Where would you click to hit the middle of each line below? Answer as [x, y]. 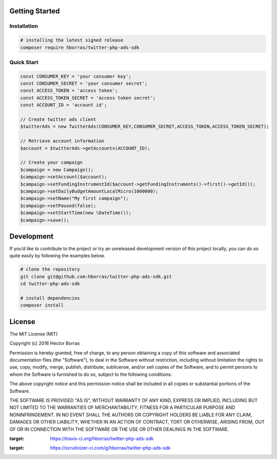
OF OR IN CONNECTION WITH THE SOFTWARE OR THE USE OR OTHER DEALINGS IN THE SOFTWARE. [119, 429]
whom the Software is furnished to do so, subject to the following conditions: [91, 374]
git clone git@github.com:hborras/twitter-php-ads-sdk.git [96, 276]
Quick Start [24, 62]
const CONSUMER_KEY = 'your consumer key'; [76, 76]
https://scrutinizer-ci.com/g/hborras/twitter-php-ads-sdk [110, 448]
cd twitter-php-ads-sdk [50, 284]
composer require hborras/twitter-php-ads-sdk [80, 47]
